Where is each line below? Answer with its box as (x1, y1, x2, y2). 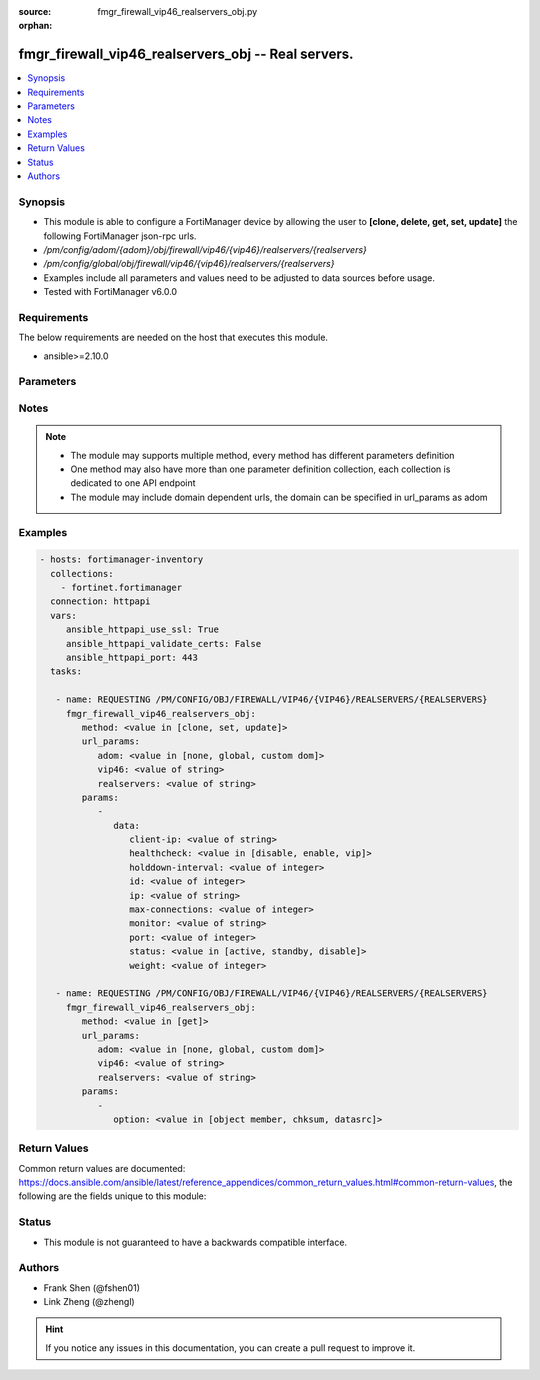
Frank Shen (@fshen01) (43, 1281, 140, 1294)
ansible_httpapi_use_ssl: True (65, 624, 220, 635)
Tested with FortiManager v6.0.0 (43, 286, 178, 298)
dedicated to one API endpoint (70, 477, 196, 489)
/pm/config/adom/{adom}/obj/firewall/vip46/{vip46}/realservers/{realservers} (43, 243, 367, 255)
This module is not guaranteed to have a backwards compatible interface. (43, 1236, 348, 1248)
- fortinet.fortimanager (60, 582, 183, 594)
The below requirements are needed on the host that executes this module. (18, 331, 329, 344)
